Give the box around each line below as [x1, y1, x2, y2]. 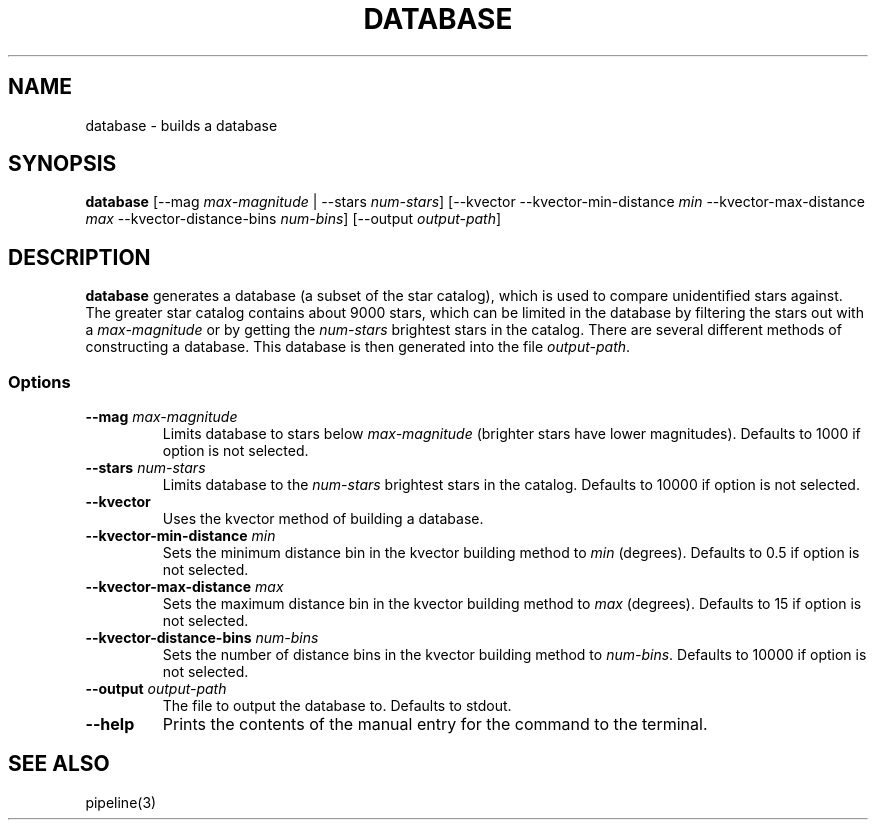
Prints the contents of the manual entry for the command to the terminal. [162, 714, 708, 735]
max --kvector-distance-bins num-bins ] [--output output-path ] [85, 210, 502, 228]
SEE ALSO [8, 751, 110, 777]
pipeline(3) [85, 793, 157, 811]
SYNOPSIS [8, 151, 117, 177]
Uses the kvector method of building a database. [162, 510, 484, 528]
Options [8, 371, 71, 392]
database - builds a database [85, 116, 278, 134]
